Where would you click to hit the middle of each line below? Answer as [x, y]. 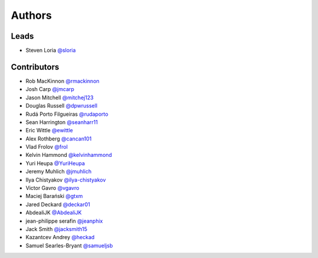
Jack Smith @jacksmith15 [57, 229]
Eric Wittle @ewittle [49, 130]
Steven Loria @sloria [51, 51]
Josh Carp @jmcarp [50, 89]
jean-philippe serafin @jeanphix [64, 221]
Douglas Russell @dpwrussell [62, 106]
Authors [32, 15]
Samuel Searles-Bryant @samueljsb [69, 245]
